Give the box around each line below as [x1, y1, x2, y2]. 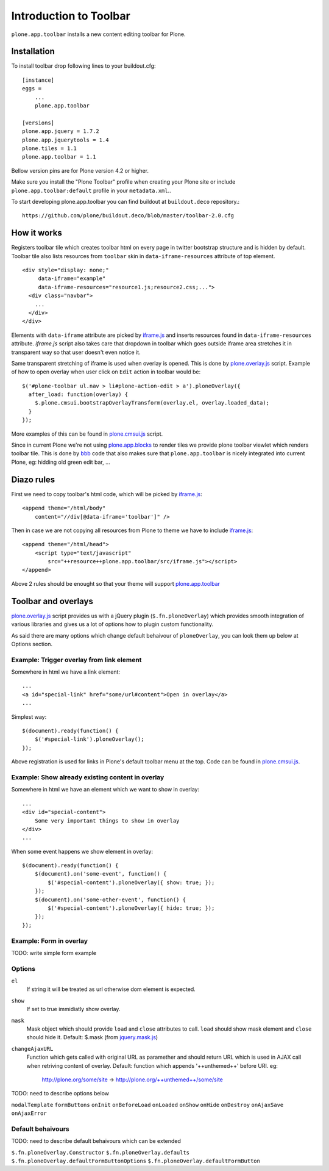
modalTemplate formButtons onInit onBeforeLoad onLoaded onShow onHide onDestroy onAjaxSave [11, 1101, 284, 1108]
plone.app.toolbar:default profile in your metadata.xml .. [11, 187, 172, 194]
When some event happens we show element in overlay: [11, 848, 154, 855]
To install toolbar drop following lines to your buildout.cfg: [11, 62, 156, 70]
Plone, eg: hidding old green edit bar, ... [11, 458, 110, 466]
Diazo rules [11, 474, 55, 485]
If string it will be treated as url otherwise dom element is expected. [26, 985, 196, 993]
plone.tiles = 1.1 [22, 145, 77, 152]
